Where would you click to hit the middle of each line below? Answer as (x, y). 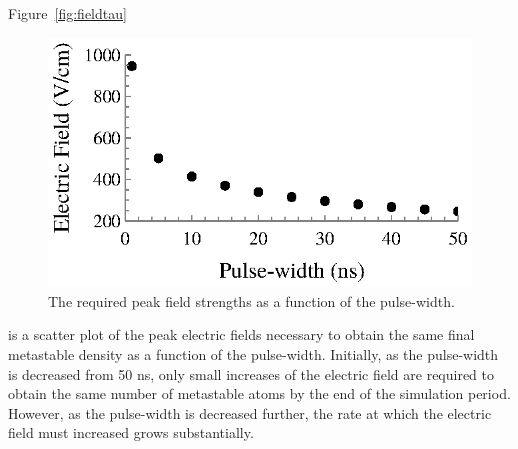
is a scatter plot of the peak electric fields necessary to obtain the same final (241, 334)
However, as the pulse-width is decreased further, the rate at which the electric (250, 412)
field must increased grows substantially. (131, 432)
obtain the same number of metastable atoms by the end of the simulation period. (259, 393)
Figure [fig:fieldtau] (67, 13)
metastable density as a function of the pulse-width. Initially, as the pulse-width (253, 353)
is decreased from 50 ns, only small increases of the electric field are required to (251, 373)
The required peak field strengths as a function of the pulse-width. (251, 300)
